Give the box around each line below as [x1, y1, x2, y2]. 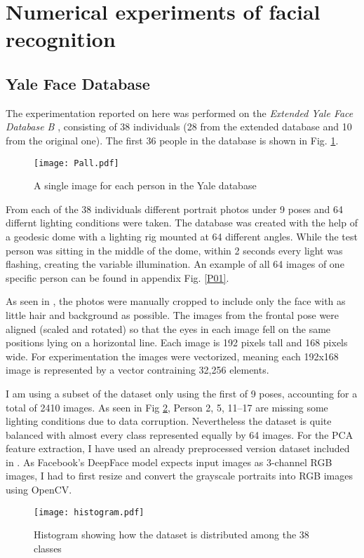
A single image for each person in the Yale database [34, 178, 257, 193]
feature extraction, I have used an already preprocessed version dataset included [6, 441, 350, 456]
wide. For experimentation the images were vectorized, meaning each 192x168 [6, 348, 339, 363]
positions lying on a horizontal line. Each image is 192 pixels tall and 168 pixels [6, 335, 348, 350]
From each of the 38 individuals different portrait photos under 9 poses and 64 [6, 201, 344, 216]
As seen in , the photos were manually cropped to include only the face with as [6, 294, 346, 308]
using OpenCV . [6, 482, 72, 497]
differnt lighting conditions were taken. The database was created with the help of [6, 215, 358, 230]
